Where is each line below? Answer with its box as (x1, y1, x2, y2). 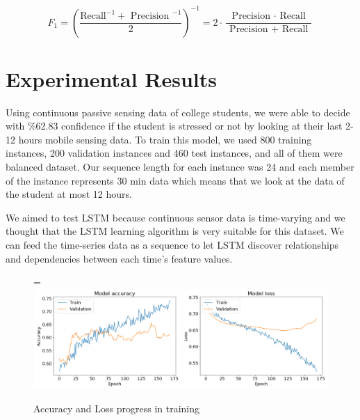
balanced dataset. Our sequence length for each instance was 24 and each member (6, 160, 354, 173)
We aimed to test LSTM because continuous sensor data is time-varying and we (6, 210, 345, 224)
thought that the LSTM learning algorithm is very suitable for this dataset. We (6, 224, 344, 238)
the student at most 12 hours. (6, 187, 132, 201)
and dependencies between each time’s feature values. (6, 251, 233, 265)
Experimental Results (6, 64, 217, 93)
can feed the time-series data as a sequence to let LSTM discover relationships (6, 237, 339, 251)
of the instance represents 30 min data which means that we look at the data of (6, 173, 345, 187)
